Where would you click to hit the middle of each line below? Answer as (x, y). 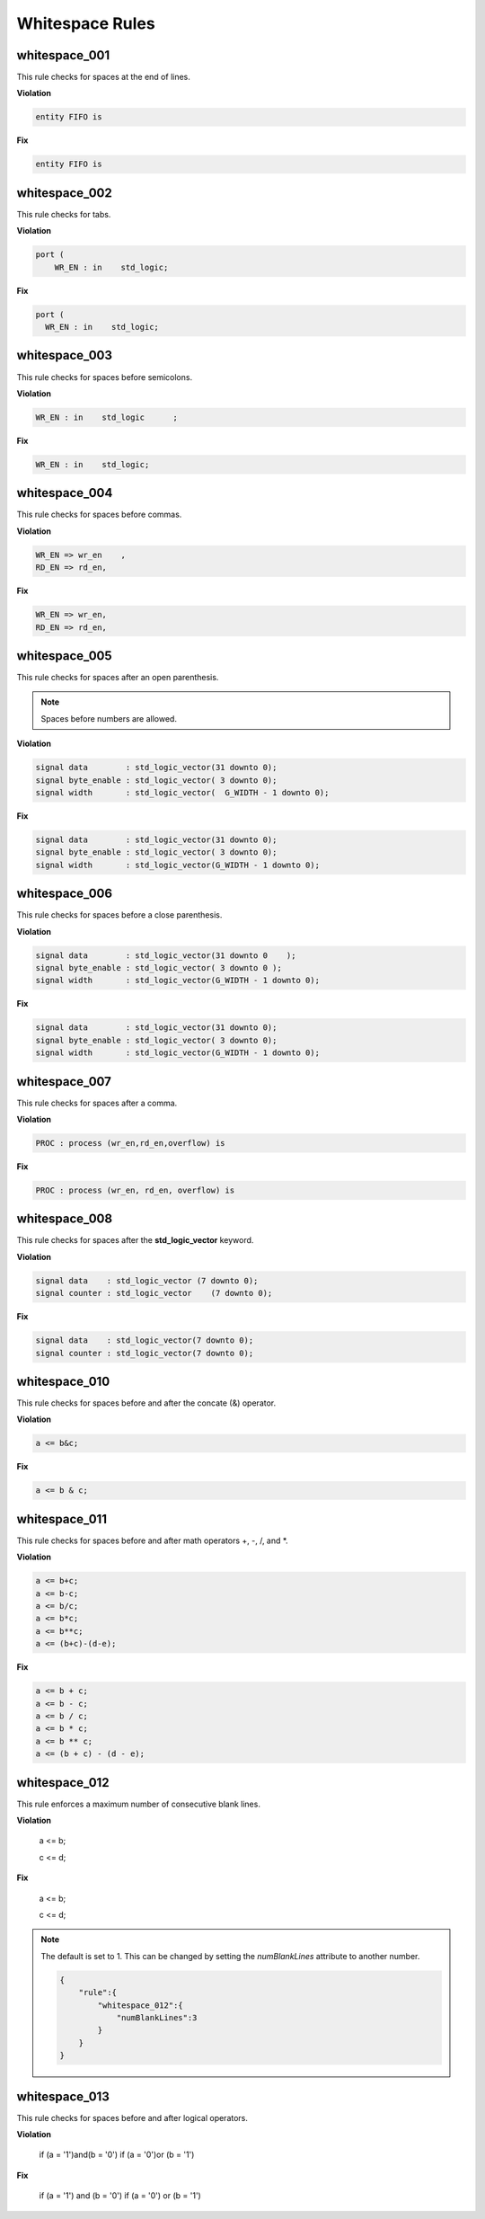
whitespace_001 (63, 55)
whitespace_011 (62, 1519)
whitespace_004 (65, 493)
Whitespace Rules (86, 23)
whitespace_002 (64, 193)
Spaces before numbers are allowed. (109, 718)
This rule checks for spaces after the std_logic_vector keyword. (135, 1240)
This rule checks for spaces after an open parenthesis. (118, 677)
